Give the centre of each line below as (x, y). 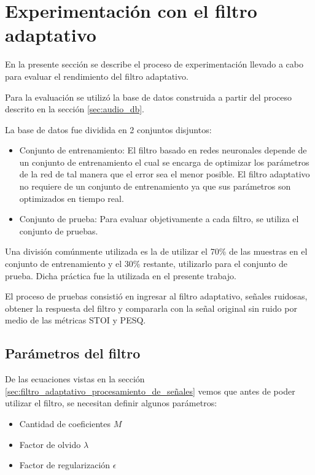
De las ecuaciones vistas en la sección (75, 379)
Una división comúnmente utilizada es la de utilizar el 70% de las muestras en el (156, 251)
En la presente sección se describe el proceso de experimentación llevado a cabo (154, 64)
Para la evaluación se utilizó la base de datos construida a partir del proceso (149, 97)
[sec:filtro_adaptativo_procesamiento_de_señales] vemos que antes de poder (150, 391)
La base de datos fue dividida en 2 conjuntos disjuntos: (108, 129)
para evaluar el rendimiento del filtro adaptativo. (97, 76)
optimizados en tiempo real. (72, 198)
